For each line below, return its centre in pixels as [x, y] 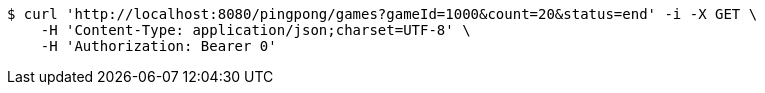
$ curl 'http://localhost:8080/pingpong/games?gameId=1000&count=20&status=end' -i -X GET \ [382, 14]
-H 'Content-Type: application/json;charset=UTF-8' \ [255, 30]
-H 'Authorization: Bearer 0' [158, 46]
